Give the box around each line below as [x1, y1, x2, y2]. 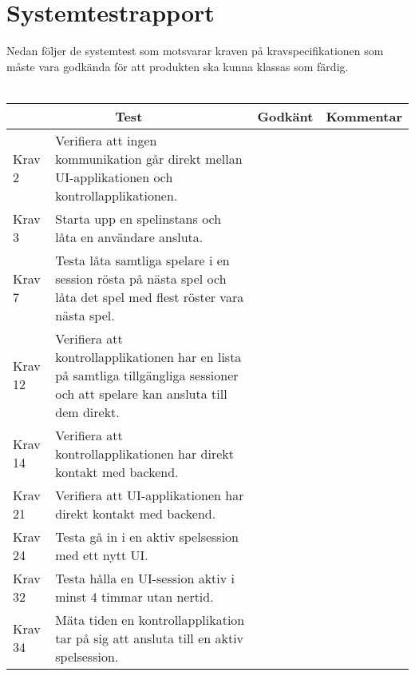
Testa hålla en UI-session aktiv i [55, 568, 235, 587]
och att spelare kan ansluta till [55, 384, 227, 403]
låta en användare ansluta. [55, 227, 204, 246]
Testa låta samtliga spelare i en [55, 250, 230, 269]
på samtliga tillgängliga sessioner [55, 365, 239, 384]
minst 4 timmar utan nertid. [55, 587, 214, 606]
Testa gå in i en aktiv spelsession [55, 527, 239, 546]
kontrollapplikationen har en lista [55, 347, 242, 366]
